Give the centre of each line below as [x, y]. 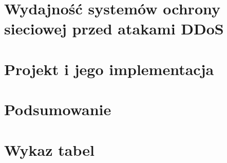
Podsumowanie [58, 109]
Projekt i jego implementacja [109, 69]
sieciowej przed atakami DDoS [114, 29]
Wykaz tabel [49, 149]
